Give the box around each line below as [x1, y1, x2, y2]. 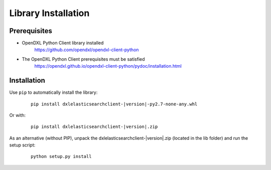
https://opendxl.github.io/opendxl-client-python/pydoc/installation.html [34, 63, 182, 69]
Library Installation [9, 8, 90, 19]
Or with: [9, 112, 26, 118]
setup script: [9, 142, 36, 148]
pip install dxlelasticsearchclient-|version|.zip [31, 124, 158, 130]
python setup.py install [31, 153, 92, 159]
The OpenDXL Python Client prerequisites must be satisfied [22, 56, 145, 62]
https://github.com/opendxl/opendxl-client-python [34, 47, 139, 53]
